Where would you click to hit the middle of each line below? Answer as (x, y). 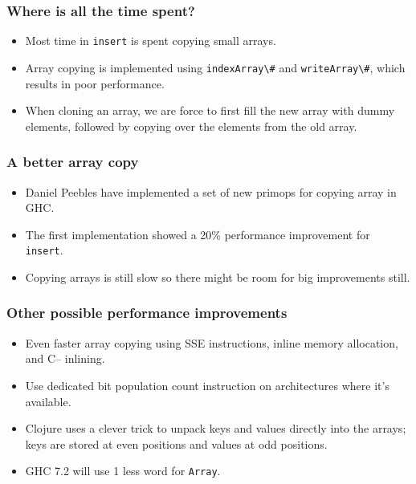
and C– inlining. (65, 358)
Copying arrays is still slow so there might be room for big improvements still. (218, 277)
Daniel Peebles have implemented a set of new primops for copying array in (211, 191)
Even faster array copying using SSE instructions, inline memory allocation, (212, 342)
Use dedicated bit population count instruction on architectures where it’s (207, 385)
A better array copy (73, 162)
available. (48, 401)
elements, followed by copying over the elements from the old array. (191, 126)
